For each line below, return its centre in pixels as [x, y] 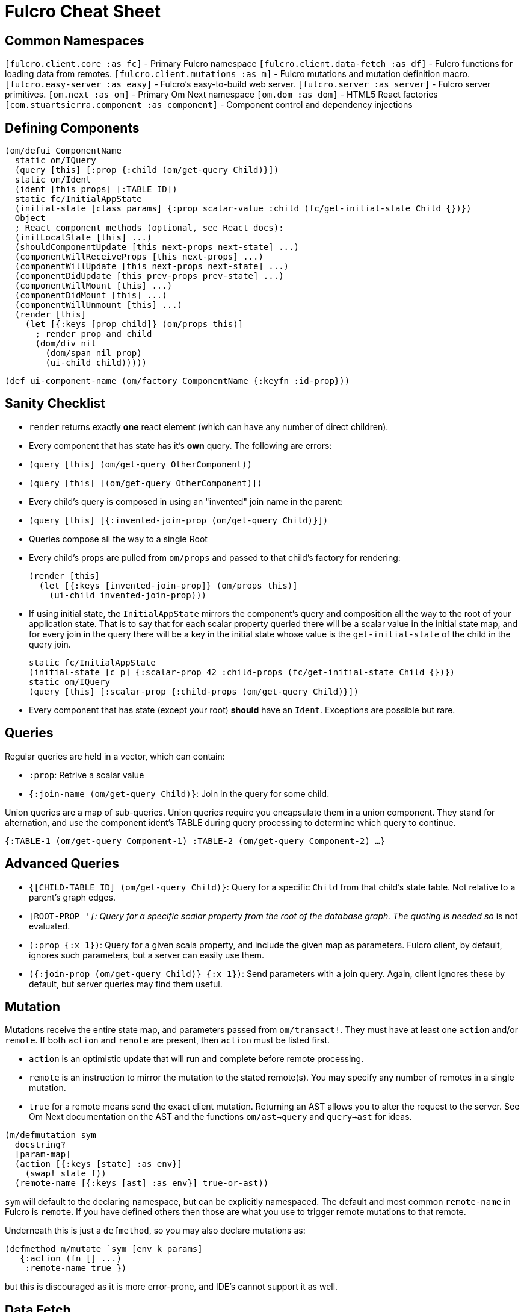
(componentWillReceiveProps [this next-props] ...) [139, 257]
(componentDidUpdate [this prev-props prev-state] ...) [149, 276]
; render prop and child [94, 334]
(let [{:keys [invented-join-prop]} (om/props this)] [168, 585]
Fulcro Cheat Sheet [83, 11]
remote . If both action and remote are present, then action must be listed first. [168, 1040]
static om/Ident [53, 180]
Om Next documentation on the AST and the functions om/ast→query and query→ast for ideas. [220, 1117]
